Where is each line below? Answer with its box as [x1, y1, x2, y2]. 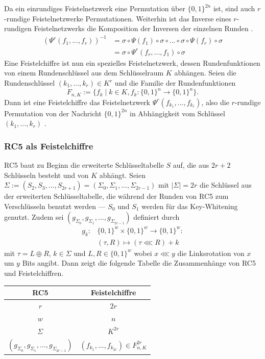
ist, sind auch [213, 3, 255, 13]
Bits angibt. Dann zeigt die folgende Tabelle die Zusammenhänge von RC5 [22, 258, 256, 268]
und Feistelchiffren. [4, 267, 64, 278]
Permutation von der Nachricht [4, 108, 102, 118]
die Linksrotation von [177, 247, 245, 258]
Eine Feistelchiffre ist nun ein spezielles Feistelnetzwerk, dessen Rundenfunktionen [4, 57, 260, 68]
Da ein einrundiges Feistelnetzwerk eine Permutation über [4, 3, 185, 13]
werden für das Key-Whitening [141, 200, 238, 211]
